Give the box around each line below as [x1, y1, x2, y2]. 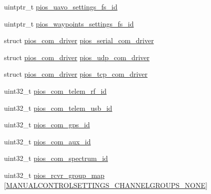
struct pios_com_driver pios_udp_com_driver [4, 52, 149, 62]
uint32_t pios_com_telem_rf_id [4, 85, 107, 96]
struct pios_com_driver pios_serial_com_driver [4, 35, 154, 46]
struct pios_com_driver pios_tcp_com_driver [4, 69, 148, 79]
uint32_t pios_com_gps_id [4, 119, 90, 130]
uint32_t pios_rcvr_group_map [4, 169, 104, 180]
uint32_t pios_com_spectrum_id [4, 153, 108, 163]
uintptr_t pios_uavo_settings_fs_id [4, 2, 117, 12]
